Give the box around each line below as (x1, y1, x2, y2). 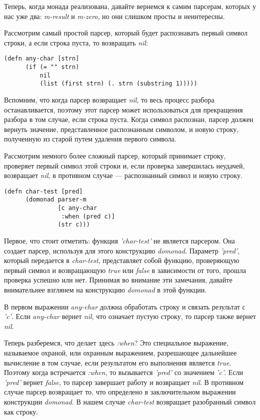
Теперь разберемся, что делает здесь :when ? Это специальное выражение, (4, 337, 228, 348)
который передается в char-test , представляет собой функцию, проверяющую (4, 255, 239, 265)
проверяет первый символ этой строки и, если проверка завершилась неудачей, (4, 160, 245, 170)
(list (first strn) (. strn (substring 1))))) (39, 80, 197, 87)
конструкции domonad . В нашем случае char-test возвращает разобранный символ (4, 396, 256, 406)
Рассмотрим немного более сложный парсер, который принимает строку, (4, 150, 226, 160)
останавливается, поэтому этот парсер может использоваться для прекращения (4, 104, 243, 114)
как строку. (4, 406, 38, 416)
